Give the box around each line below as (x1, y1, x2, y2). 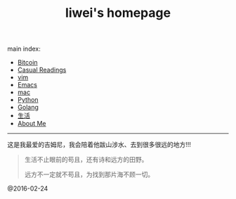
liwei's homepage (65, 5, 171, 21)
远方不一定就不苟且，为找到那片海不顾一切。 (24, 170, 155, 179)
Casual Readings (17, 65, 67, 75)
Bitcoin (17, 58, 38, 67)
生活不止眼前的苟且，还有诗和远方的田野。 (24, 155, 148, 164)
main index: (7, 44, 41, 53)
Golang (17, 103, 39, 112)
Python (17, 96, 39, 104)
